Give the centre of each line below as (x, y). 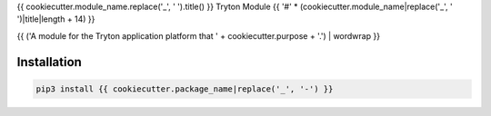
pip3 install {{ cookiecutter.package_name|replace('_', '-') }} (185, 89)
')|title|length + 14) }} (56, 19)
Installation (49, 62)
